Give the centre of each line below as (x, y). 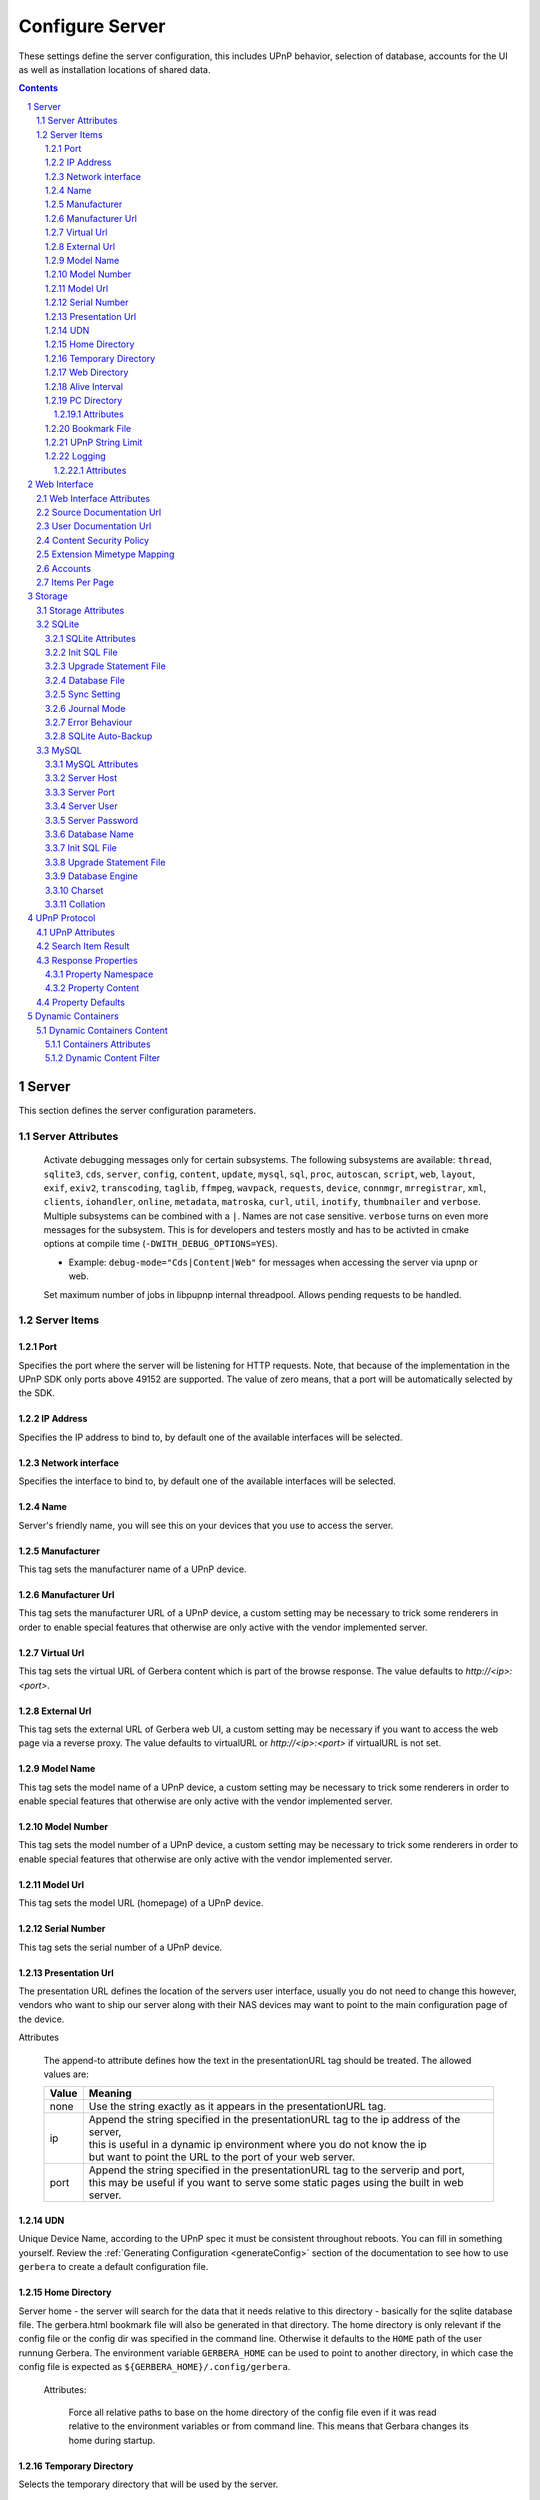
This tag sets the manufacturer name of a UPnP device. (132, 1569)
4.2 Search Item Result (83, 946)
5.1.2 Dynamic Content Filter (103, 1058)
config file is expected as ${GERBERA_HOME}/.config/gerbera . (154, 2367)
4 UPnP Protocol (61, 918)
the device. (41, 2019)
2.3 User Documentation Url (94, 526)
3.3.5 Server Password (92, 820)
